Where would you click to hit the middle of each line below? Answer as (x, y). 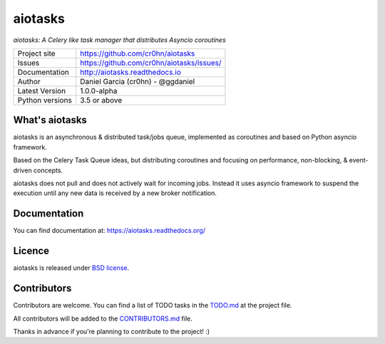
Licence (31, 251)
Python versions (45, 100)
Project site (37, 53)
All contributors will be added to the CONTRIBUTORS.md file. (103, 318)
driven (22, 170)
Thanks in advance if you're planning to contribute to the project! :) (112, 331)
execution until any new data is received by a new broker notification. (115, 193)
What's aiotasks (50, 120)
